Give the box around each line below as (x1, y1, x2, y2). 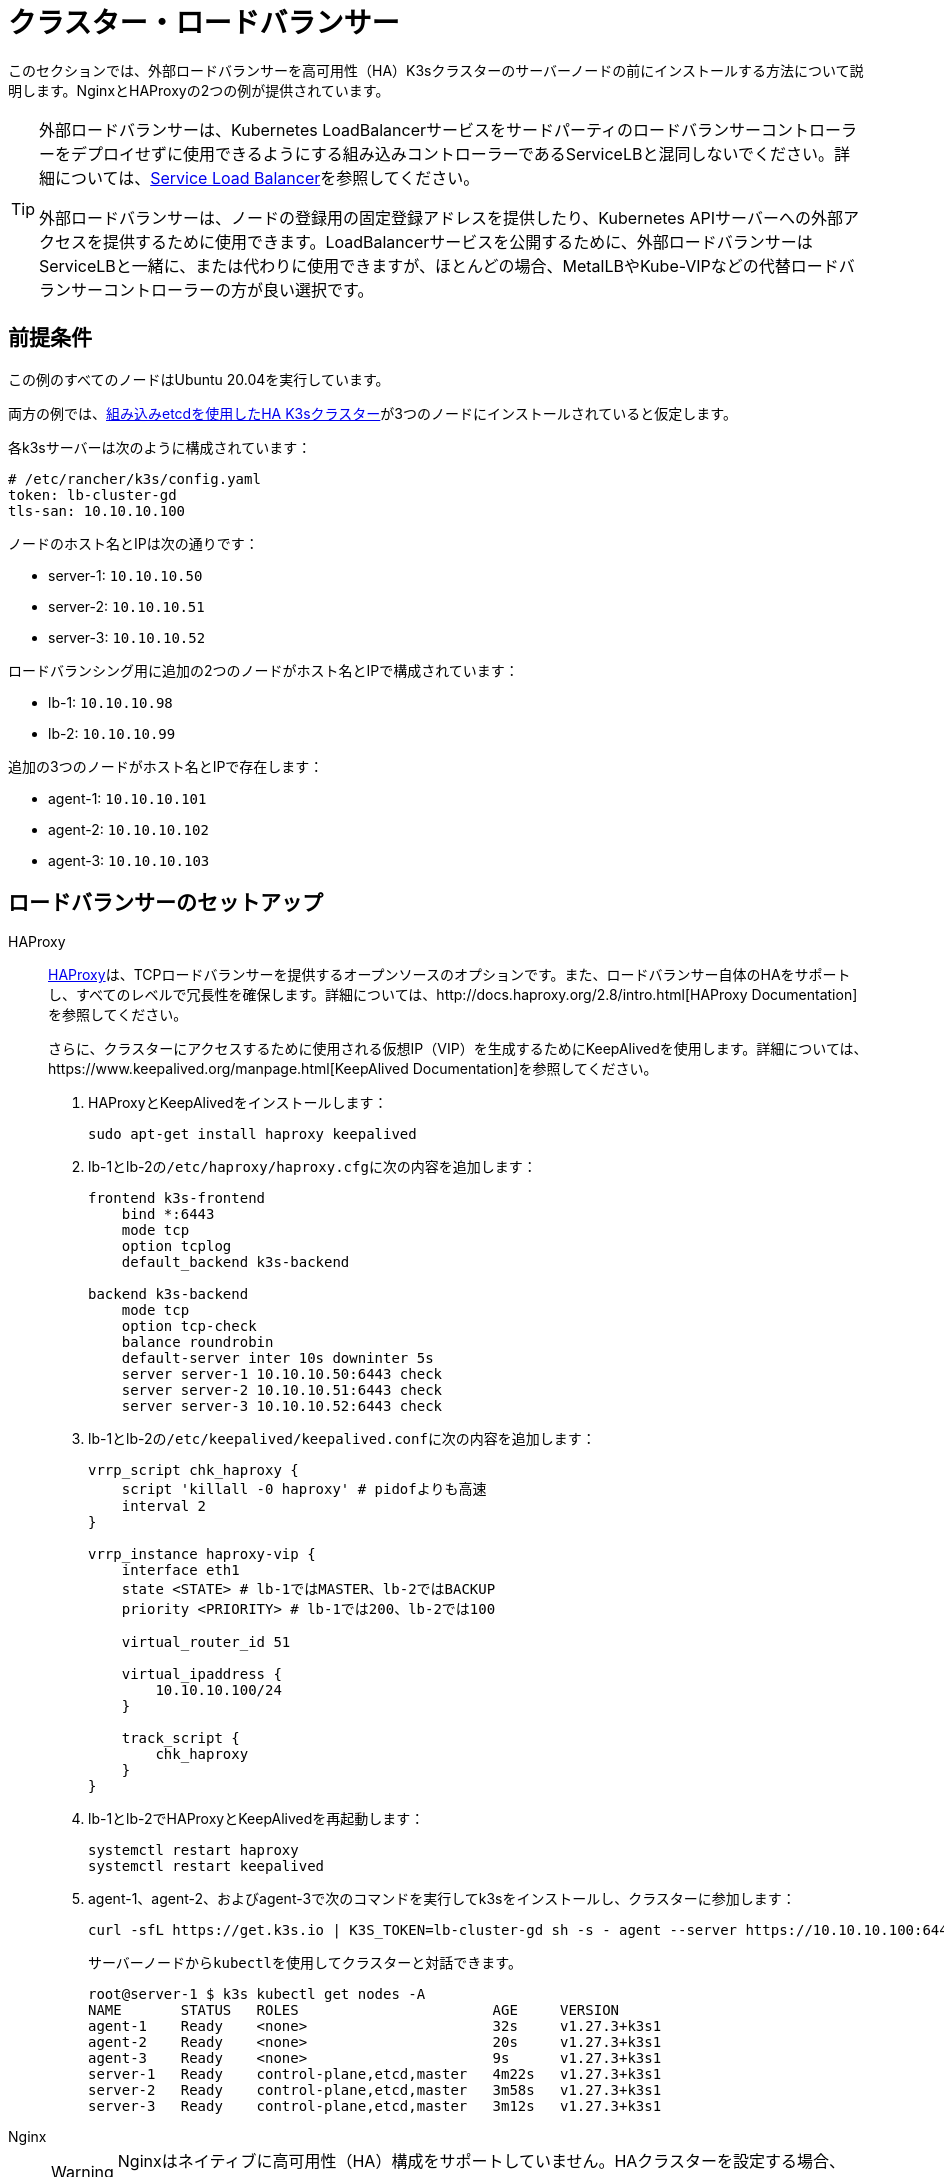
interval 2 (121, 1498, 207, 1515)
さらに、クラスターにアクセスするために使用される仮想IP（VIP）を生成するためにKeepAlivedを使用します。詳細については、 (48, 1040, 868, 1058)
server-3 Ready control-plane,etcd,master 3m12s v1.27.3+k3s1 (88, 2098, 662, 2115)
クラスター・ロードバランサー (8, 6, 400, 40)
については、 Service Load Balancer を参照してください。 (55, 167, 480, 188)
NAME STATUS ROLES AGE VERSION (88, 2002, 620, 2019)
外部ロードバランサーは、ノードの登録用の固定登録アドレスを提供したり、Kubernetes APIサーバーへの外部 (39, 207, 843, 228)
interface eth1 (121, 1562, 240, 1579)
